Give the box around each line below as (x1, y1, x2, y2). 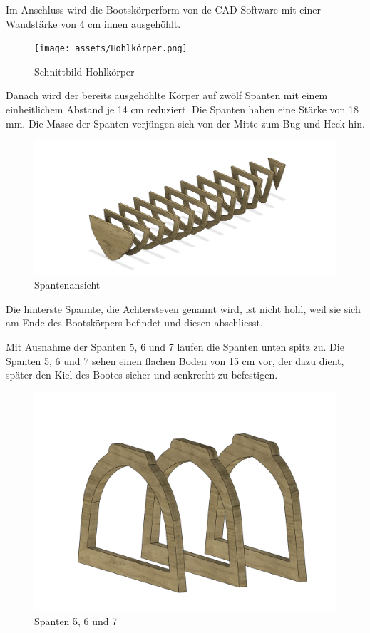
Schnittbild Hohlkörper (34, 63, 135, 78)
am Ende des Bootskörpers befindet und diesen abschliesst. (6, 315, 263, 330)
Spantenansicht (34, 277, 101, 292)
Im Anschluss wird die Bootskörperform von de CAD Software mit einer (6, 2, 321, 16)
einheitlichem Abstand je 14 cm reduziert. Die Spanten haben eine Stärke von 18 (6, 102, 359, 117)
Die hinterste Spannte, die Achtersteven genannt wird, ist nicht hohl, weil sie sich (6, 301, 361, 316)
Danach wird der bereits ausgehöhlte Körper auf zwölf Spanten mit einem (6, 88, 328, 103)
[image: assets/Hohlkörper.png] (34, 43, 187, 54)
